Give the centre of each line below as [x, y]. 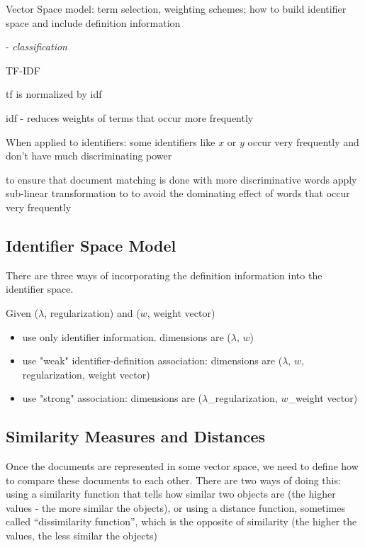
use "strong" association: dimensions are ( [112, 398]
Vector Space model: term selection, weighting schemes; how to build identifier [176, 9]
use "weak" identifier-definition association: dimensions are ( [152, 360]
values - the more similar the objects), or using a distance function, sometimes [175, 507]
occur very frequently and [303, 141]
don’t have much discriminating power [89, 156]
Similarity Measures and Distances [136, 436]
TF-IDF [23, 70]
